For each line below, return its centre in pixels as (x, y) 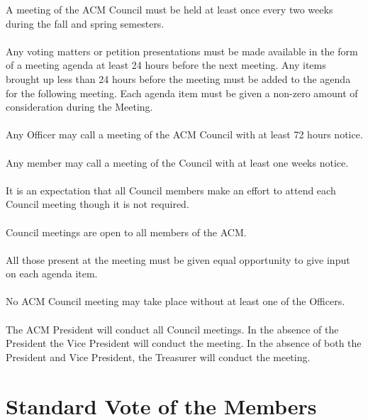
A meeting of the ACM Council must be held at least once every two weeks (169, 9)
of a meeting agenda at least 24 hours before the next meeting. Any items (166, 65)
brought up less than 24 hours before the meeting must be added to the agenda (178, 78)
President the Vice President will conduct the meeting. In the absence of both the (184, 343)
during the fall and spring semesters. (85, 23)
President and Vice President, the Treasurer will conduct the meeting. (158, 357)
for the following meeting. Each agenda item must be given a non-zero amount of (182, 93)
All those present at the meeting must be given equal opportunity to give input (178, 259)
